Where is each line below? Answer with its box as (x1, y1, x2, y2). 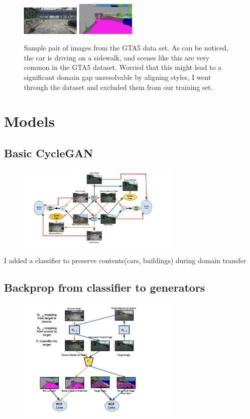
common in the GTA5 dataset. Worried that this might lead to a (24, 62, 222, 72)
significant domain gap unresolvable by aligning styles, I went (24, 72, 211, 82)
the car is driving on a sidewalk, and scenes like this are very (24, 52, 210, 62)
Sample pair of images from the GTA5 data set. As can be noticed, (24, 42, 229, 53)
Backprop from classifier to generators (4, 280, 205, 295)
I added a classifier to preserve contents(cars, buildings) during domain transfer (4, 255, 247, 266)
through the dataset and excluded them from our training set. (24, 81, 213, 92)
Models (4, 111, 55, 131)
